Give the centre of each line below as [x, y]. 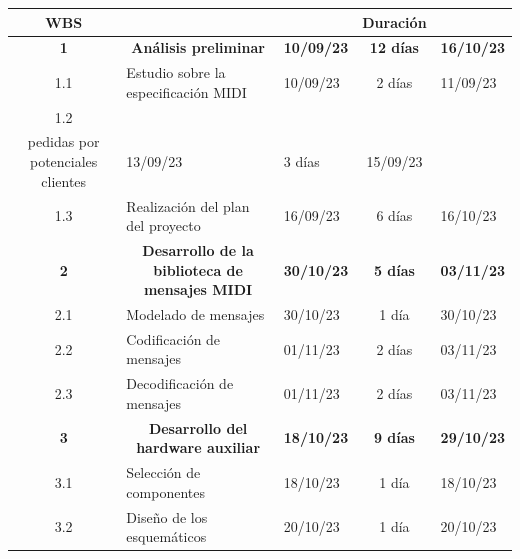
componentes [165, 491]
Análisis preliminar [198, 47]
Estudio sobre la [176, 72]
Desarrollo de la [198, 249]
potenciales [64, 161]
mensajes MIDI [198, 289]
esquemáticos [166, 536]
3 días [301, 161]
